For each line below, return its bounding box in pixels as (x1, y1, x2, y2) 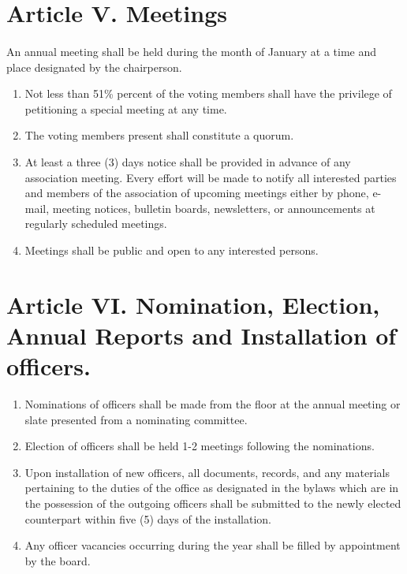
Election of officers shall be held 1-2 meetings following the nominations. (24, 438, 375, 454)
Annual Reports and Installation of (6, 319, 397, 351)
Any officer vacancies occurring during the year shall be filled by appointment (24, 537, 401, 553)
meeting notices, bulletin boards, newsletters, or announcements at (52, 199, 375, 216)
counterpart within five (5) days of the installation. (24, 510, 271, 527)
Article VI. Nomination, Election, (6, 288, 380, 320)
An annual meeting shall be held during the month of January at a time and (6, 43, 376, 59)
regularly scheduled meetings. (24, 215, 167, 232)
